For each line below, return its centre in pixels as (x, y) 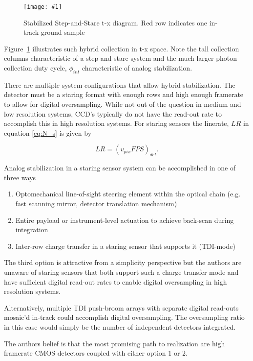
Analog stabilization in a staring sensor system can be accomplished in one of (120, 168)
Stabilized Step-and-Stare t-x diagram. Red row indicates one (116, 22)
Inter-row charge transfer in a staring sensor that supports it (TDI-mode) (125, 246)
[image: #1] (43, 7)
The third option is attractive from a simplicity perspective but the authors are (123, 262)
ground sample (63, 32)
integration (32, 229)
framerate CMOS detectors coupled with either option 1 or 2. (96, 353)
